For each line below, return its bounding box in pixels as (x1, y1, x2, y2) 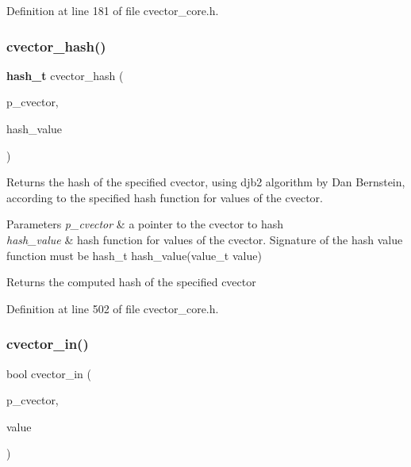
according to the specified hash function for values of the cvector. (6, 189, 323, 205)
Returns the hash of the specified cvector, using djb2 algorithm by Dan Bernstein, (6, 174, 405, 190)
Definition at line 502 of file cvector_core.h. (6, 300, 219, 316)
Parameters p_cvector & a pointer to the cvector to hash (6, 216, 283, 232)
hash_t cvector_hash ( (6, 67, 124, 83)
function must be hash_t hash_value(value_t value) (6, 247, 262, 263)
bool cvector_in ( (6, 365, 91, 381)
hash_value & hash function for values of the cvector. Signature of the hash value (6, 231, 403, 247)
